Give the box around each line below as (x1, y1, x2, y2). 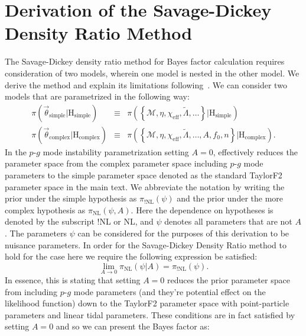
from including (5, 285, 58, 297)
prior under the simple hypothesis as (5, 192, 137, 204)
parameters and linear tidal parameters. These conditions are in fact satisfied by (5, 308, 295, 321)
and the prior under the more (177, 192, 284, 204)
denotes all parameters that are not (164, 215, 292, 228)
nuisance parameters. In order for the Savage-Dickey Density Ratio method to (5, 238, 287, 251)
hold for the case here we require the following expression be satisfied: (5, 250, 258, 263)
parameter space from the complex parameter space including (5, 157, 227, 169)
